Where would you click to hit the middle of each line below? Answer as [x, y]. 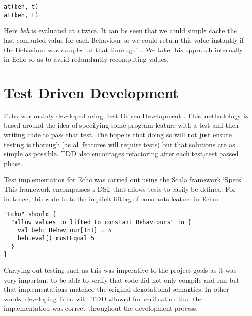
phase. [13, 163]
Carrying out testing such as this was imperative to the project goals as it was [120, 270]
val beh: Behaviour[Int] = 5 [64, 230]
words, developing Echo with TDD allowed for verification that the [103, 298]
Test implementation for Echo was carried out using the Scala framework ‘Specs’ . [126, 179]
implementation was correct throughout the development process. [101, 308]
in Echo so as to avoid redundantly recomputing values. [87, 59]
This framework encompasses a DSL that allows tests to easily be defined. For [120, 189]
